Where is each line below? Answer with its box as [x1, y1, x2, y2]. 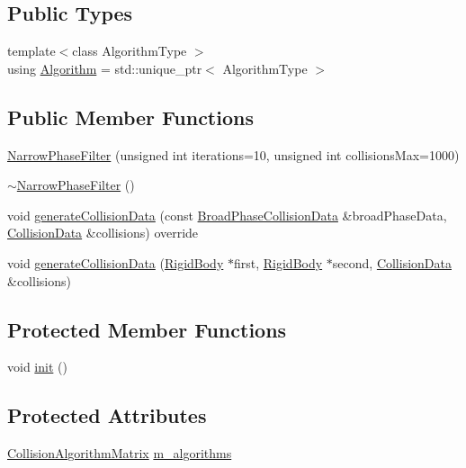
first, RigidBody [233, 253, 323, 272]
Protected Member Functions [7, 315, 287, 343]
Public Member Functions [7, 103, 254, 130]
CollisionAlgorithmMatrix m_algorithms [7, 444, 232, 463]
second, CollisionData [332, 253, 452, 272]
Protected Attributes [7, 401, 207, 429]
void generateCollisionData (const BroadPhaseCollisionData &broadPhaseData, [7, 205, 447, 224]
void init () [7, 357, 67, 376]
